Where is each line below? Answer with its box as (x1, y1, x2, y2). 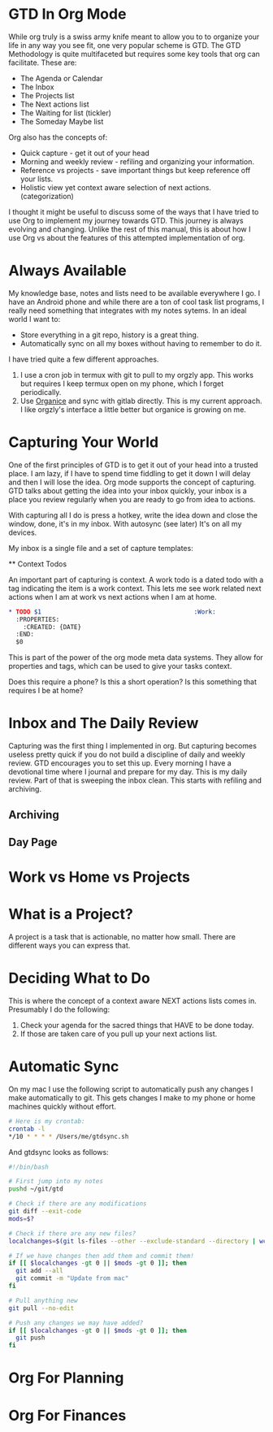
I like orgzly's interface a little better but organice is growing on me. (19, 404, 246, 414)
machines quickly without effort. (8, 1101, 116, 1111)
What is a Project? (8, 905, 134, 923)
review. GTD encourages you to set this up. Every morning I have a (8, 758, 232, 768)
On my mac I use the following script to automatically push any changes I (8, 1084, 253, 1094)
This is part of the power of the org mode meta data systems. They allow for (8, 653, 264, 662)
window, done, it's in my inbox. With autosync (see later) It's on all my (8, 519, 242, 528)
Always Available (8, 262, 128, 280)
